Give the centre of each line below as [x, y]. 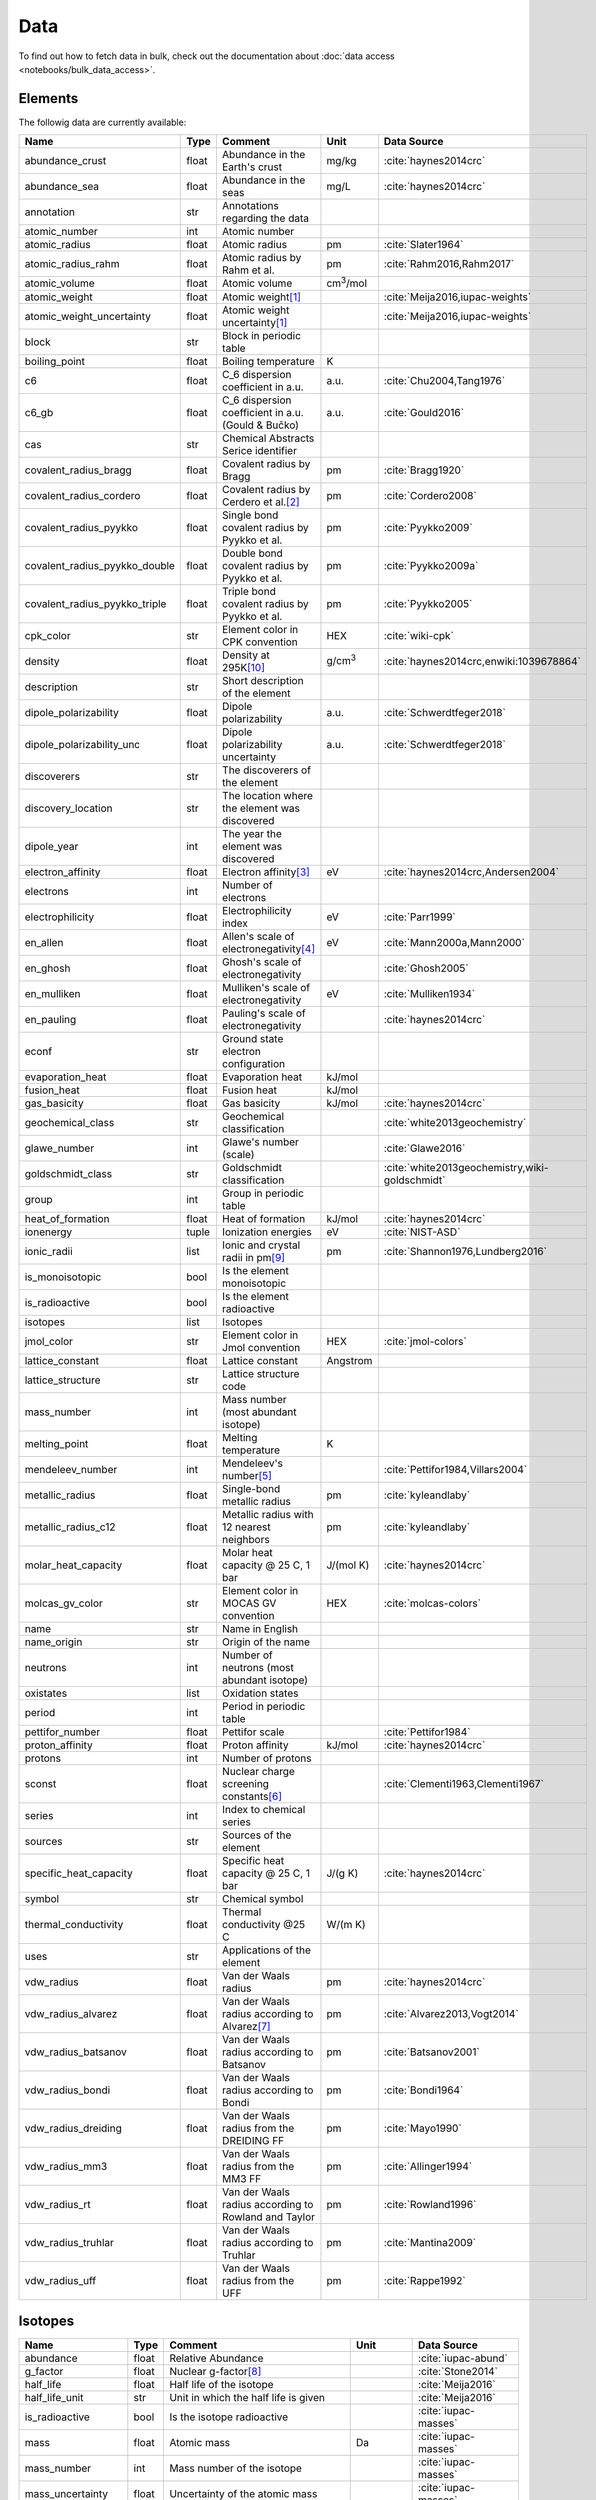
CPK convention [260, 642]
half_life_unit [54, 2398]
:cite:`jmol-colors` [425, 1341]
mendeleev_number [71, 1469]
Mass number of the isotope [235, 2468]
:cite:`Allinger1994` [428, 2166]
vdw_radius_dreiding [73, 2128]
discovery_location [69, 808]
